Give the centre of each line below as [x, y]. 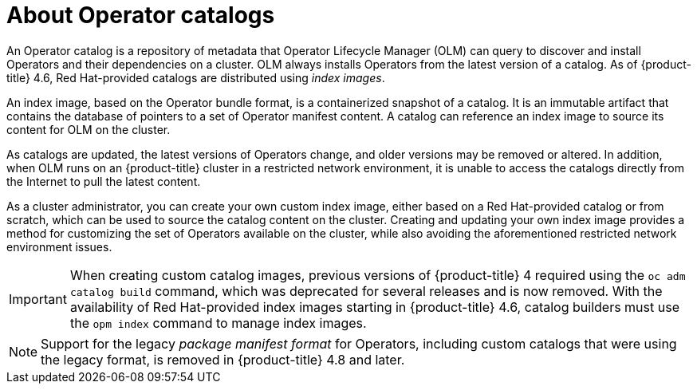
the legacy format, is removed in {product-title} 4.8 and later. [223, 359]
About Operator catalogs [141, 15]
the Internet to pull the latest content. [104, 181]
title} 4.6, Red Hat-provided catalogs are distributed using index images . [196, 77]
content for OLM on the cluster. [89, 129]
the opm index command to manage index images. [218, 323]
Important [38, 299]
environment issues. [59, 246]
